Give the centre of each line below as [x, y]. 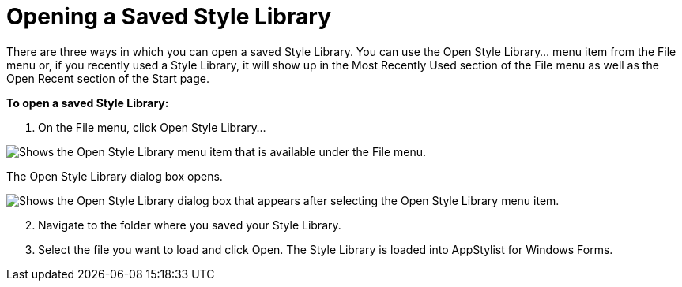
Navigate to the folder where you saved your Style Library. [190, 225]
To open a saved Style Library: [88, 102]
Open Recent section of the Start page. [108, 78]
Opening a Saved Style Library [169, 17]
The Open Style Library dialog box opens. [115, 176]
